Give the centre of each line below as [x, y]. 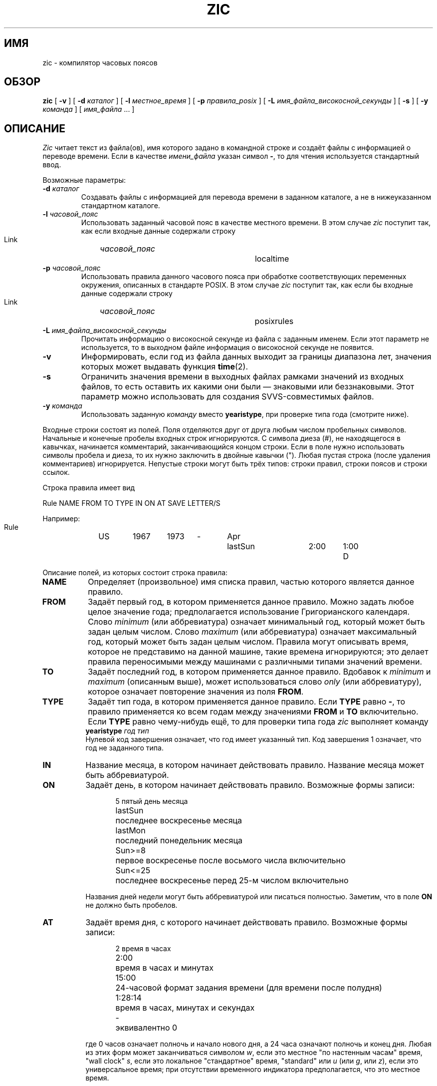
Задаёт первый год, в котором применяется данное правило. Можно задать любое [251, 602]
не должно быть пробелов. [131, 905]
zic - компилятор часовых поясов [100, 62]
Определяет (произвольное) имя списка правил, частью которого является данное [251, 582]
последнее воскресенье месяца [179, 821]
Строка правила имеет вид [89, 488]
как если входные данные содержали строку [158, 231]
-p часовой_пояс [72, 268]
